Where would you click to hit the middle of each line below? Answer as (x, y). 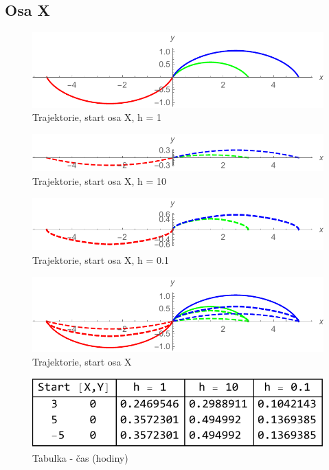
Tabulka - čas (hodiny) (80, 457)
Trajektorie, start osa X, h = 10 (100, 180)
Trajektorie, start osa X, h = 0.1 (101, 259)
